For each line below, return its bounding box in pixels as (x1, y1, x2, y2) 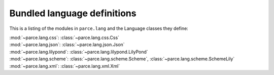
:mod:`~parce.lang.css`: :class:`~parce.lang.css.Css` (9, 34, 119, 41)
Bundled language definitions (9, 8, 136, 19)
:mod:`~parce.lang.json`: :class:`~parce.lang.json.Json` (9, 42, 125, 48)
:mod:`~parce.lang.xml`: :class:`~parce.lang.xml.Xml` (9, 63, 120, 69)
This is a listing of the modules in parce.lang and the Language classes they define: (9, 25, 189, 31)
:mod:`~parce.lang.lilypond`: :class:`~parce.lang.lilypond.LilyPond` (9, 49, 148, 55)
